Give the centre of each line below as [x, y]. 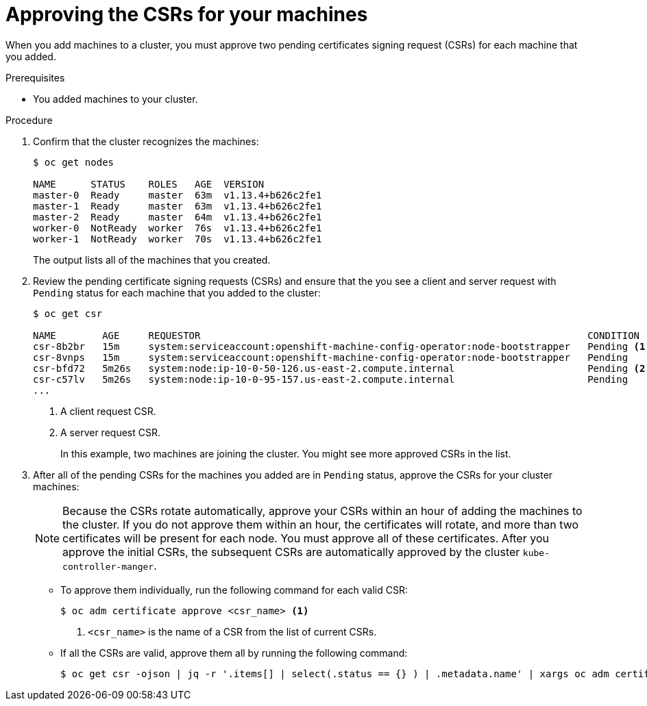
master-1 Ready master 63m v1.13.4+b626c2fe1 [178, 206]
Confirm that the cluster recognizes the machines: [146, 141]
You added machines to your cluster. [115, 99]
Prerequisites [35, 77]
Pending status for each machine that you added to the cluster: [177, 292]
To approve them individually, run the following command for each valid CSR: [234, 590]
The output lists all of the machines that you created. [152, 260]
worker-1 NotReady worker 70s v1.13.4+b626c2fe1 [178, 239]
